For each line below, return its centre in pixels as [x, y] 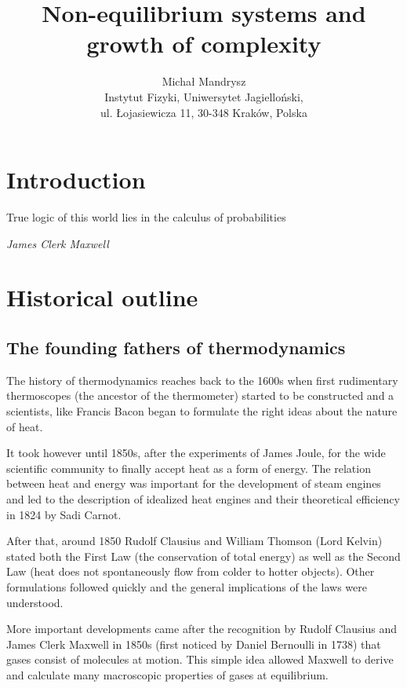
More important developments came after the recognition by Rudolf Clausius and [202, 629]
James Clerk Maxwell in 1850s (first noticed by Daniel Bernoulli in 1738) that [194, 644]
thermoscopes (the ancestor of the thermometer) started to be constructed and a [200, 395]
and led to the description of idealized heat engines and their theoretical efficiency [203, 498]
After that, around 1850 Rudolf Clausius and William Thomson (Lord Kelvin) [194, 541]
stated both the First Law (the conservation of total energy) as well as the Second [203, 556]
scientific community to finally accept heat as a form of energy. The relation [189, 468]
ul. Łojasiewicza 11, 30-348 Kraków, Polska [204, 112]
